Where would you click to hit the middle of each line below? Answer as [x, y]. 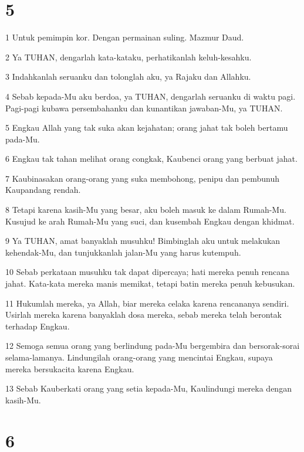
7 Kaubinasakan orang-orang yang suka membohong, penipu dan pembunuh [142, 178]
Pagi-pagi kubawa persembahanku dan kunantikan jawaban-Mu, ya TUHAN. [144, 108]
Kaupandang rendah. [43, 190]
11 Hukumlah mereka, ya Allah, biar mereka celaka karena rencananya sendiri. [147, 303]
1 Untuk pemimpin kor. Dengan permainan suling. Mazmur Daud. [125, 37]
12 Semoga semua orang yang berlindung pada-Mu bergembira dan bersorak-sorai [153, 346]
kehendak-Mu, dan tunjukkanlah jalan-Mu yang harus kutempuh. [123, 252]
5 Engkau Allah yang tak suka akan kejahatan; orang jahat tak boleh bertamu [147, 128]
